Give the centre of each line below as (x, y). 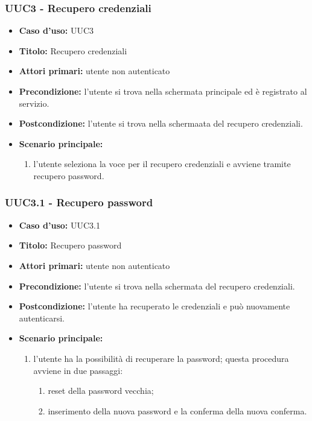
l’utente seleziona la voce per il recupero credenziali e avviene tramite (162, 164)
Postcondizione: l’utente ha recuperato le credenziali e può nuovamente (154, 306)
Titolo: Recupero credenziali (73, 50)
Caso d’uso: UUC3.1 (59, 225)
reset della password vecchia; (101, 391)
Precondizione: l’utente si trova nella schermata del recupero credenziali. (157, 286)
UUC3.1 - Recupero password (79, 202)
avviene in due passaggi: (78, 370)
